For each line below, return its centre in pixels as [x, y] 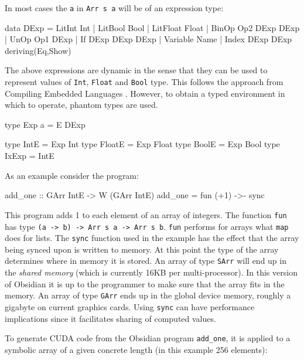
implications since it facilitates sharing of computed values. [110, 318]
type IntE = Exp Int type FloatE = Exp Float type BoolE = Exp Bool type [142, 144]
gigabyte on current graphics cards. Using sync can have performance [130, 306]
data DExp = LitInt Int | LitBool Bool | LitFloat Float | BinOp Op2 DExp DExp [152, 27]
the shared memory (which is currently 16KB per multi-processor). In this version [151, 272]
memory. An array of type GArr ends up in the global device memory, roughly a [148, 295]
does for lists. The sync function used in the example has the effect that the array [152, 238]
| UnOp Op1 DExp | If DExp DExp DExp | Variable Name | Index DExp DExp [148, 39]
